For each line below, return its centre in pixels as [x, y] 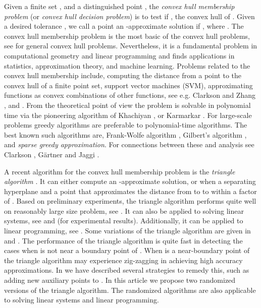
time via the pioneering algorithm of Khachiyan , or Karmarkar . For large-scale [128, 115]
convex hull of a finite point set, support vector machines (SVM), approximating [128, 85]
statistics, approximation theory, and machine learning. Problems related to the [127, 65]
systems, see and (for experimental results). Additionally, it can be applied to [124, 221]
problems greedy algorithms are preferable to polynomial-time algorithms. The [126, 125]
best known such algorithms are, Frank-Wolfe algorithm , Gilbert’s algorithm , [125, 134]
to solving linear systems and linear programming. [82, 300]
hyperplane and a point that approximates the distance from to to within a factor [130, 191]
